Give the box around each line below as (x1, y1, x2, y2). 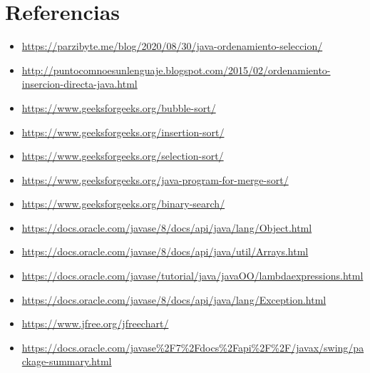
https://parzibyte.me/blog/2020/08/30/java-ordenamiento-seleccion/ (21, 39, 323, 53)
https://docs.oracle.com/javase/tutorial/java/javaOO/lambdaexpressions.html (21, 268, 364, 283)
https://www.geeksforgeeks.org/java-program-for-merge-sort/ (21, 172, 289, 187)
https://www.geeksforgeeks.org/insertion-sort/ (21, 124, 225, 139)
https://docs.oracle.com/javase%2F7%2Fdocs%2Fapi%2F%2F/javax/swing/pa (21, 339, 364, 354)
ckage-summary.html (21, 354, 112, 369)
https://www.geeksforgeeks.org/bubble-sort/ (21, 100, 216, 115)
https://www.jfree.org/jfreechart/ (21, 316, 169, 331)
